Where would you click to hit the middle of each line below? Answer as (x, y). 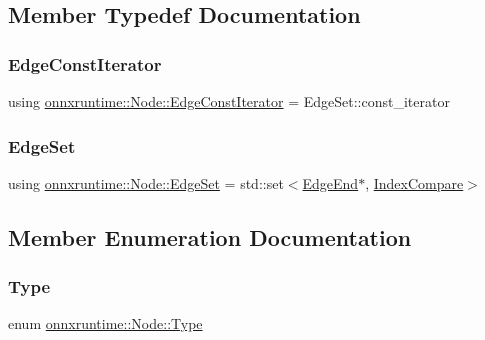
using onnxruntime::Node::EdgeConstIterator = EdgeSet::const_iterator (229, 101)
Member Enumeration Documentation (210, 236)
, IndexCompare (414, 182)
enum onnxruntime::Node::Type (105, 323)
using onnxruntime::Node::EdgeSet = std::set (146, 182)
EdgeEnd (330, 182)
